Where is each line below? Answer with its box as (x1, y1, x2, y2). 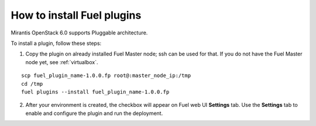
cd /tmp (21, 80, 43, 87)
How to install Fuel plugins (11, 9, 142, 22)
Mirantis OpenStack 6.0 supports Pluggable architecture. (11, 29, 148, 36)
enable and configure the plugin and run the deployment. (25, 110, 163, 117)
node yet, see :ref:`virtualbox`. (25, 58, 98, 65)
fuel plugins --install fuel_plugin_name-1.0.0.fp (21, 88, 170, 95)
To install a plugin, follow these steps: (11, 40, 102, 47)
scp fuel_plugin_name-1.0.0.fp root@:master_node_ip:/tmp (21, 72, 191, 79)
